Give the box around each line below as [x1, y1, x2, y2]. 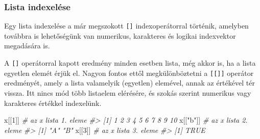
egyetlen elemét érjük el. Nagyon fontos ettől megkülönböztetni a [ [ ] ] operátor [4, 67, 254, 78]
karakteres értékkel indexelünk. [4, 97, 102, 108]
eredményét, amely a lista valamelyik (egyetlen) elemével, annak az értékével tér [4, 77, 255, 88]
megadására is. [4, 40, 50, 51]
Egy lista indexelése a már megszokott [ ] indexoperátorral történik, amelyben [4, 20, 249, 31]
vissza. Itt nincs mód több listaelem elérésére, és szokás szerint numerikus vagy [4, 87, 251, 98]
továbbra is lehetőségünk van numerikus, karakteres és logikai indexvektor [4, 30, 236, 41]
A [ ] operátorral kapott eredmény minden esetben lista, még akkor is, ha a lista [4, 58, 256, 68]
